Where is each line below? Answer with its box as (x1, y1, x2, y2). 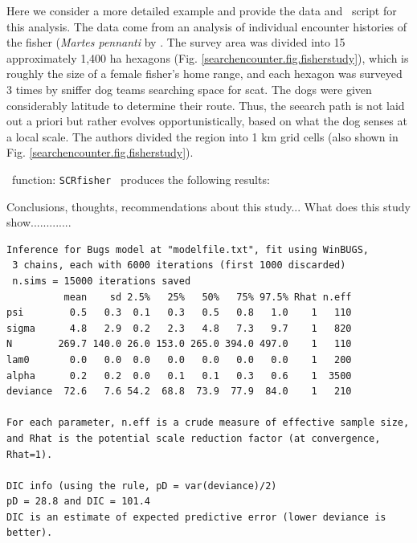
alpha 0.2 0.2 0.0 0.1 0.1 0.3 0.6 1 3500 (6, 369, 352, 382)
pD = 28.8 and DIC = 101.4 (6, 496, 150, 508)
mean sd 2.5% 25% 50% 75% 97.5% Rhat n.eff (63, 291, 352, 303)
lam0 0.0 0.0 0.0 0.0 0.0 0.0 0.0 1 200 (6, 353, 352, 365)
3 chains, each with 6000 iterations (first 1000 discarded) (12, 259, 346, 271)
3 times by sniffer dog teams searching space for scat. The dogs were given (6, 80, 372, 97)
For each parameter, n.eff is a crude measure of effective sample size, (6, 417, 410, 429)
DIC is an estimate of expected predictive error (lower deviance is (6, 511, 386, 523)
